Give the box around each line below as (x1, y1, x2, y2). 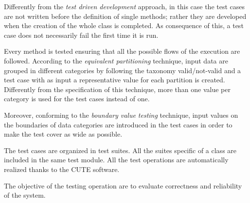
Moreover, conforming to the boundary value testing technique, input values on (4, 109, 238, 120)
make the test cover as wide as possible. (4, 129, 123, 139)
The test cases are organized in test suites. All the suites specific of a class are (4, 145, 237, 155)
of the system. (4, 190, 46, 200)
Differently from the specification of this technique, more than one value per (4, 84, 231, 94)
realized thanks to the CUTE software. (4, 164, 120, 174)
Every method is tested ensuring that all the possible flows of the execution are (4, 46, 240, 56)
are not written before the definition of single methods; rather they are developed (4, 11, 247, 21)
